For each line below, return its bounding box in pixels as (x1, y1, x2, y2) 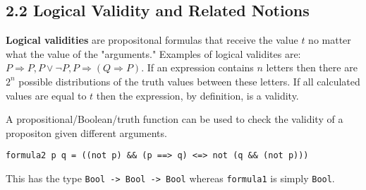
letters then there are (266, 60, 358, 75)
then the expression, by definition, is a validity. (96, 88, 299, 102)
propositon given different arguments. (6, 125, 167, 140)
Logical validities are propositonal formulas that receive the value (6, 32, 298, 47)
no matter (308, 32, 351, 47)
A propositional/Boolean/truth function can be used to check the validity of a (6, 112, 343, 126)
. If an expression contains (141, 60, 254, 75)
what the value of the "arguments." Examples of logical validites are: (6, 46, 301, 61)
